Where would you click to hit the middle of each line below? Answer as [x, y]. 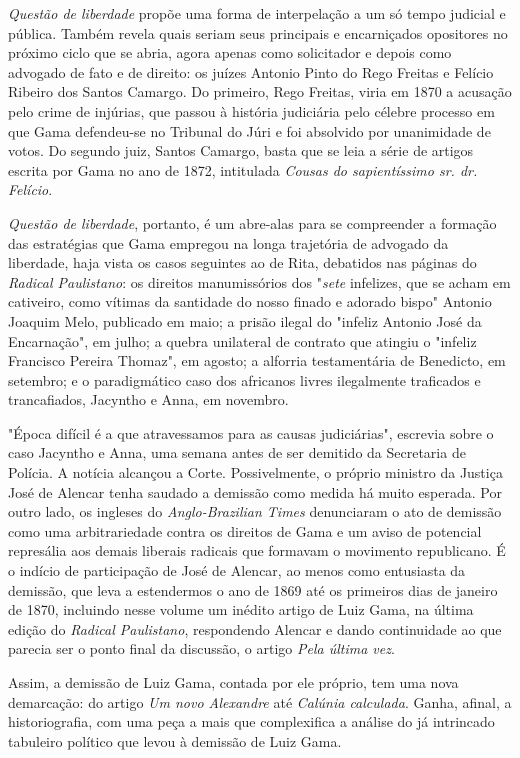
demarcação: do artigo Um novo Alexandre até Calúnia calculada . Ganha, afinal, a [260, 701]
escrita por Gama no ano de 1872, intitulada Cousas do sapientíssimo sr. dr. [243, 169]
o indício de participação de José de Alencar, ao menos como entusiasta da [237, 570]
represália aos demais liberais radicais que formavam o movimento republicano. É [257, 550]
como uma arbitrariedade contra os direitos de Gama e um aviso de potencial [245, 530]
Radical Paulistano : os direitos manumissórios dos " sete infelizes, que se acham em [259, 281]
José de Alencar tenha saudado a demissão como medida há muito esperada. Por [255, 491]
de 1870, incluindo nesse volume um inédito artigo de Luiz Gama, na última [241, 609]
